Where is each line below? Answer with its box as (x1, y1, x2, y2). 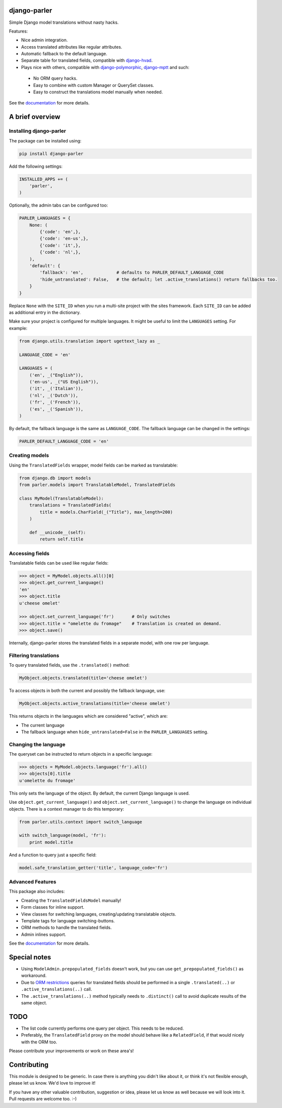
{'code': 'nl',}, (39, 249, 81, 255)
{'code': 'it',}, (39, 242, 81, 248)
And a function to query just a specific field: (9, 852, 97, 858)
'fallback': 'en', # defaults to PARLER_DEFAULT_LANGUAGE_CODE (39, 270, 224, 276)
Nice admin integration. (21, 37, 68, 43)
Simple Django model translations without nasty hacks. (9, 19, 119, 25)
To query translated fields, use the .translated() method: (9, 662, 130, 668)
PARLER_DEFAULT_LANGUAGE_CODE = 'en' (19, 438, 109, 444)
